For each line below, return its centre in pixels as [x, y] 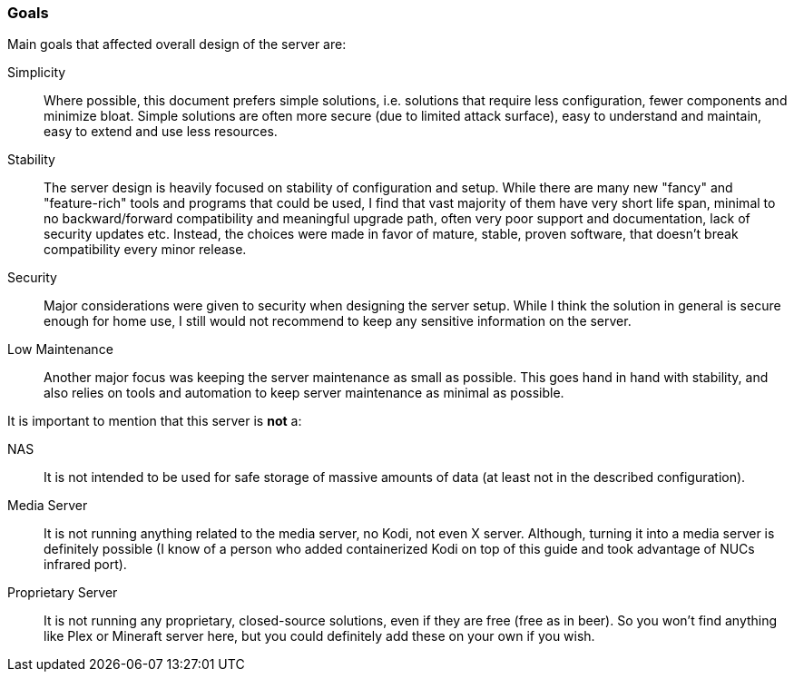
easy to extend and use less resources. [161, 132]
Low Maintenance [60, 349]
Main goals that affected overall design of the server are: [177, 44]
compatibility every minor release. [145, 250]
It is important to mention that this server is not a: [155, 421]
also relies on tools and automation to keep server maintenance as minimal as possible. [304, 393]
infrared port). [85, 565]
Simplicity [37, 73]
